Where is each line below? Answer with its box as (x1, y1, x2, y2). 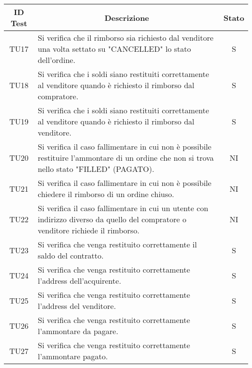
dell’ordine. (38, 54, 76, 65)
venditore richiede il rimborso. (38, 225, 140, 236)
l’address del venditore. (38, 300, 116, 311)
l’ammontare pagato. (38, 351, 108, 362)
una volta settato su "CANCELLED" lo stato (38, 43, 191, 54)
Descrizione (104, 12, 149, 23)
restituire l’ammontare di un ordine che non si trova (38, 152, 214, 163)
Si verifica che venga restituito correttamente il (38, 239, 197, 250)
